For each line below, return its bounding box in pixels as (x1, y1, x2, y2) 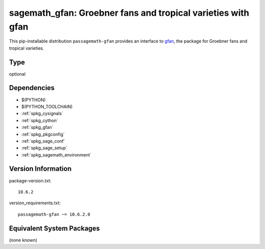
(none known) (9, 237, 38, 243)
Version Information (9, 165, 72, 173)
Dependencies (9, 84, 55, 92)
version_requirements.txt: (9, 200, 61, 206)
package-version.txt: (9, 178, 52, 184)
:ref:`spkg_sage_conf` (21, 138, 66, 144)
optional (9, 71, 26, 77)
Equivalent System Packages (9, 224, 100, 232)
